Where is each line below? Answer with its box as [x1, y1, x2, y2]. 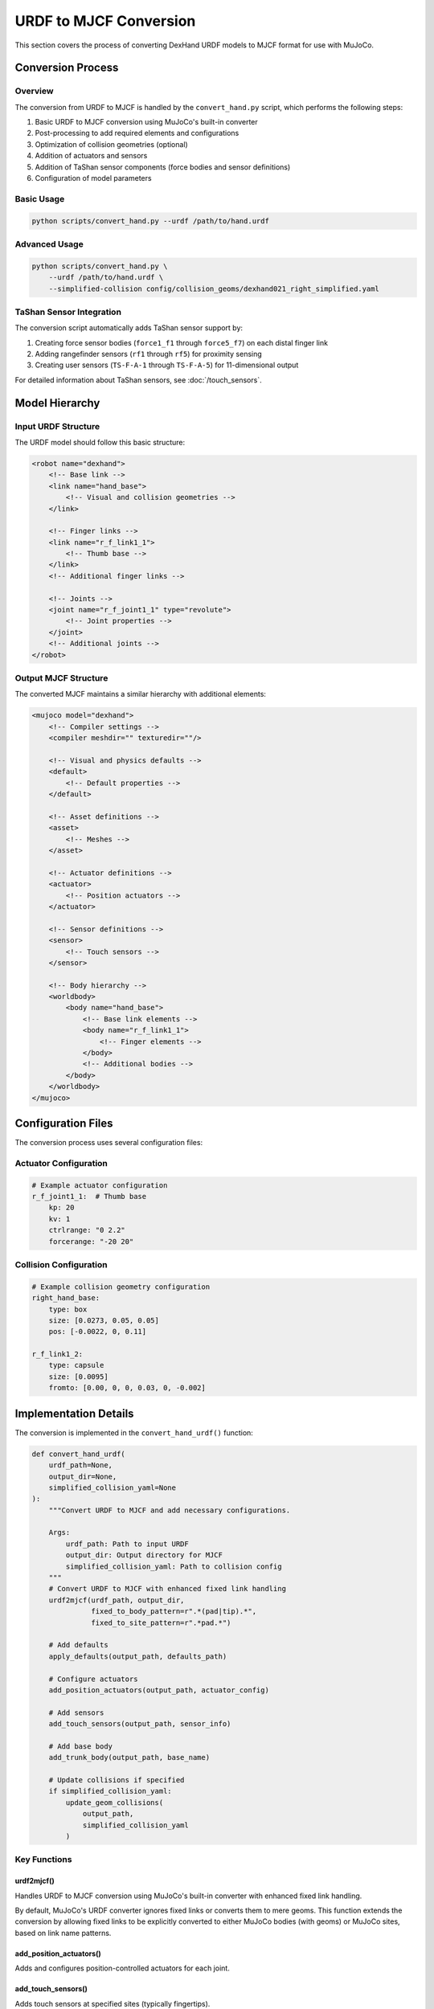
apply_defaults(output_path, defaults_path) [48, 1651, 227, 1661]
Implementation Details [14, 1406, 134, 1420]
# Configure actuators [48, 1674, 138, 1684]
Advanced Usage [14, 238, 84, 249]
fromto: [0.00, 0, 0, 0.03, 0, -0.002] [48, 1383, 207, 1393]
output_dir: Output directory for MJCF [65, 1551, 223, 1560]
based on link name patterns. [14, 1928, 112, 1937]
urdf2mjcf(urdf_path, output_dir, [48, 1595, 185, 1605]
